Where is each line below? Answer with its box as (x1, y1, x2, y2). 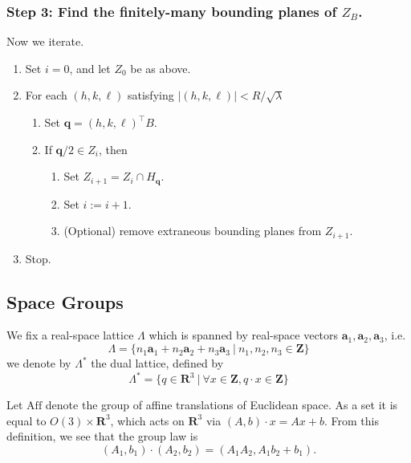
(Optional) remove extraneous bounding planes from (63, 222, 322, 239)
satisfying (127, 87, 174, 104)
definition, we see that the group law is (6, 428, 198, 445)
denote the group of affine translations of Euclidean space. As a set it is (45, 396, 398, 413)
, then (98, 140, 128, 157)
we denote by (6, 355, 71, 372)
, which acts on (110, 412, 185, 428)
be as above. (130, 59, 191, 76)
